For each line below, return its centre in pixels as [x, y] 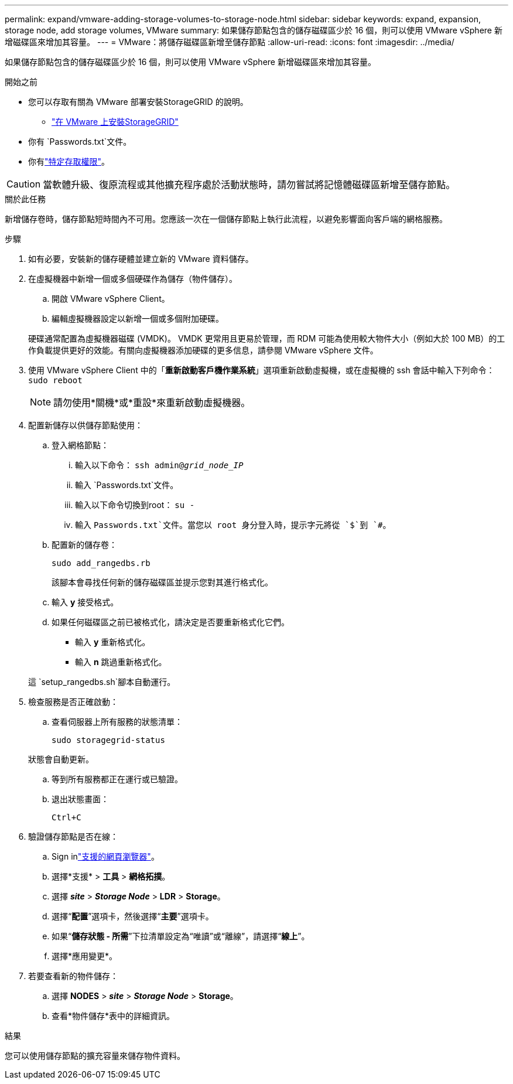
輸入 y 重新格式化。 [113, 642]
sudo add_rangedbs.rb [101, 563]
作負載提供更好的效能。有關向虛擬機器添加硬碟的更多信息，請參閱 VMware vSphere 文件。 [203, 350]
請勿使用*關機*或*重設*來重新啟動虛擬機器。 [152, 403]
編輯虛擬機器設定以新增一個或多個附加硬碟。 [138, 318]
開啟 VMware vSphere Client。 [111, 299]
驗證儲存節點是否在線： [73, 836]
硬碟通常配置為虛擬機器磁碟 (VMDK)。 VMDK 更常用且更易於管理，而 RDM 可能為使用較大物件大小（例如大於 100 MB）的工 [267, 338]
